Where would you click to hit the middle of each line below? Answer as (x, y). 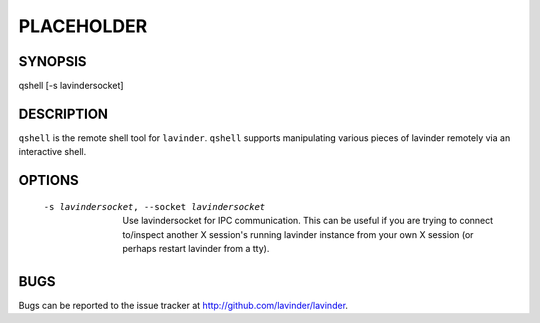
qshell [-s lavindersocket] (71, 86)
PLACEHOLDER (83, 26)
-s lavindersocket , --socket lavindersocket (154, 206)
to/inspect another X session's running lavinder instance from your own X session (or (298, 234)
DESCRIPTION (63, 113)
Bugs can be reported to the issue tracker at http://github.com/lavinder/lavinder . (183, 305)
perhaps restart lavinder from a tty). (196, 248)
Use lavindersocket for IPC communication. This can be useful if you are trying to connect (308, 221)
